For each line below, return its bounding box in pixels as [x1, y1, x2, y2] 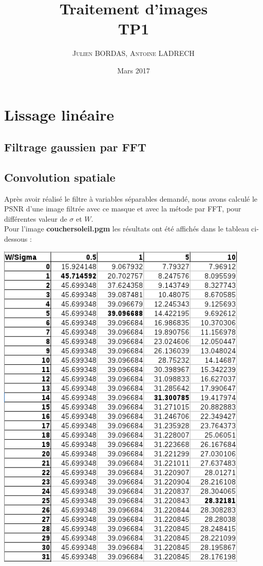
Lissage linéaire [4, 104, 115, 125]
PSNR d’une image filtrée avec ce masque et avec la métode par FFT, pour [4, 203, 241, 214]
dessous [4, 233, 28, 244]
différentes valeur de [4, 213, 67, 224]
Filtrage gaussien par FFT [4, 139, 146, 155]
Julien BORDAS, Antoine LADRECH [72, 48, 195, 58]
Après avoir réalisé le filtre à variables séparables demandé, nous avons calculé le [4, 193, 258, 204]
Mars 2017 [117, 65, 150, 75]
